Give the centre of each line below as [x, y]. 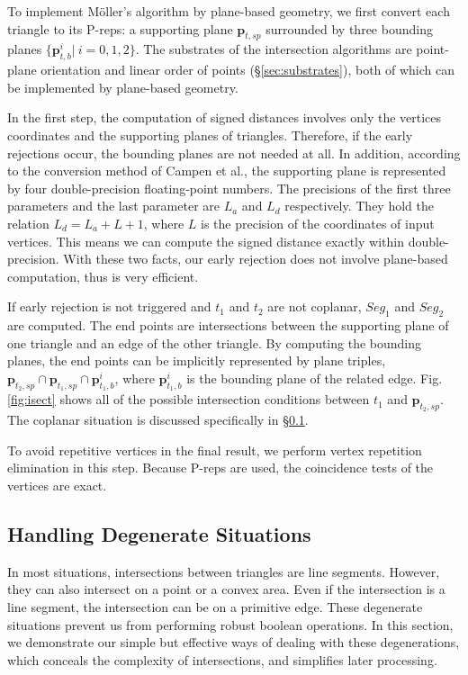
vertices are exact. [57, 486]
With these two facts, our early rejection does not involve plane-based [256, 259]
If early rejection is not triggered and [109, 306]
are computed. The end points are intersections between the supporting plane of [228, 325]
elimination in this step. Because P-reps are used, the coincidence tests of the [220, 468]
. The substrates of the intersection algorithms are [274, 49]
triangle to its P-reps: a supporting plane [120, 28]
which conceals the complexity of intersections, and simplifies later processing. [222, 659]
